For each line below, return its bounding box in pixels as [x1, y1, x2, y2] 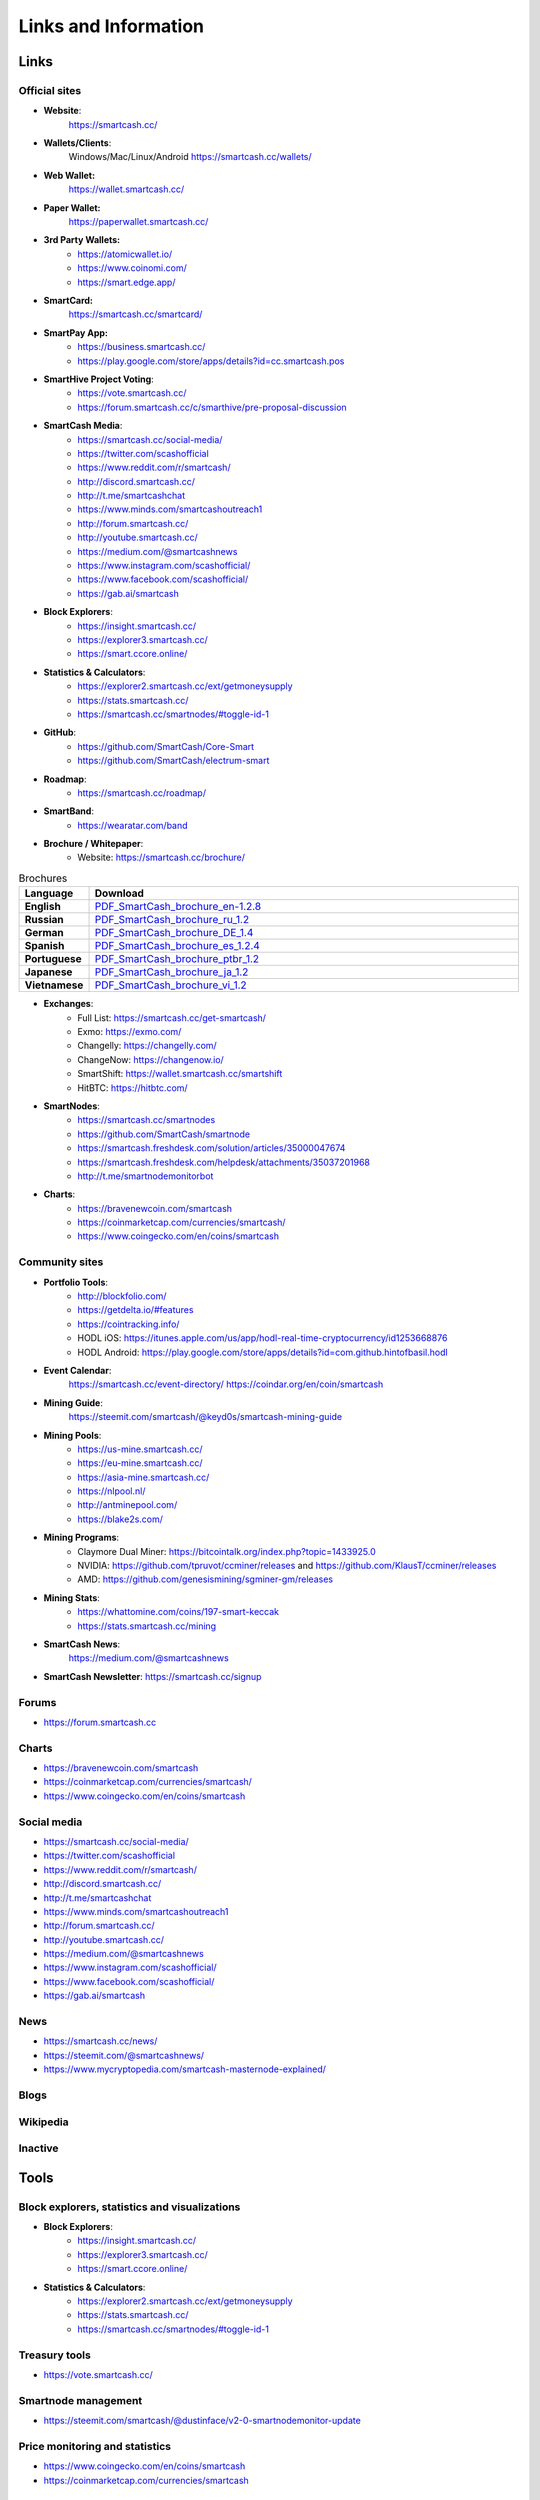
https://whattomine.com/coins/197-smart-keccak [77, 1606, 280, 1618]
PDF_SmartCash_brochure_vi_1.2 [94, 978, 247, 992]
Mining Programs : [43, 1531, 120, 1544]
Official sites [18, 83, 82, 97]
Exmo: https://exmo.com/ [77, 1026, 182, 1037]
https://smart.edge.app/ [77, 276, 176, 288]
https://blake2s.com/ [77, 1513, 164, 1525]
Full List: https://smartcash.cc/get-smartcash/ [77, 1011, 267, 1024]
